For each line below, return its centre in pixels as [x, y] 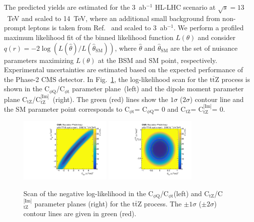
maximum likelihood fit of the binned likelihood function [89, 37]
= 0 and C [170, 109]
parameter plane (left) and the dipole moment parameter [158, 89]
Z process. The [159, 204]
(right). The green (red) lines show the [111, 99]
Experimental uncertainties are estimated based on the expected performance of [124, 70]
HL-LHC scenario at [185, 7]
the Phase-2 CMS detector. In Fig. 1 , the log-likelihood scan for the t [108, 79]
